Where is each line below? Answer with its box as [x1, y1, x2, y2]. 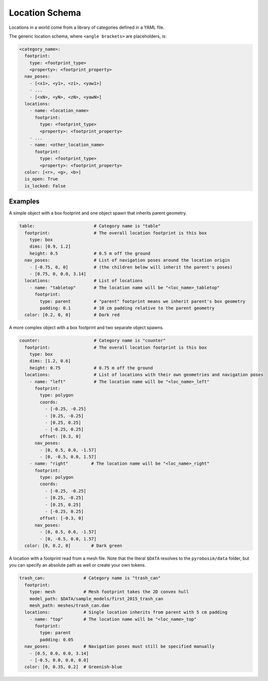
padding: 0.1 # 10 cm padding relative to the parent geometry [39, 305, 215, 311]
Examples [9, 197, 40, 206]
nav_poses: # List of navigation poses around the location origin [24, 257, 230, 263]
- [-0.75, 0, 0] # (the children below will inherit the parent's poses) [29, 264, 233, 270]
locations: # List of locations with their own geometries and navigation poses [24, 372, 264, 378]
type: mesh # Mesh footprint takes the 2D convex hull [29, 589, 189, 595]
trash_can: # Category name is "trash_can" [19, 575, 161, 581]
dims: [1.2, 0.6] [29, 358, 71, 364]
